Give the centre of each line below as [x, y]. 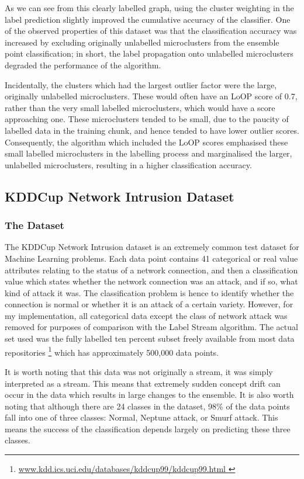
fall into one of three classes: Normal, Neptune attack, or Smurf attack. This [141, 417]
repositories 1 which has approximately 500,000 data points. [112, 351]
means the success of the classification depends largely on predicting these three [148, 428]
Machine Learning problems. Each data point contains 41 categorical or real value [151, 258]
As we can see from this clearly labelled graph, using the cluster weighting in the [149, 8]
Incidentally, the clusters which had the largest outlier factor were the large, [141, 84]
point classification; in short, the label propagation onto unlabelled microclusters [149, 53]
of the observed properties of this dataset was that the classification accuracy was [151, 31]
